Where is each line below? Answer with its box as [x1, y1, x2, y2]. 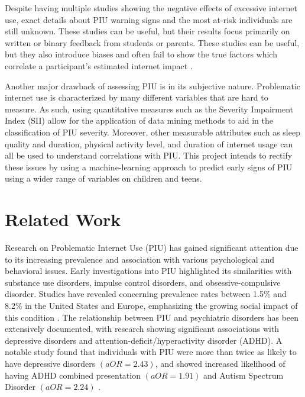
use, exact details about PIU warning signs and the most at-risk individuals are [5, 13, 293, 25]
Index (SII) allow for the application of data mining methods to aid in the [5, 114, 273, 127]
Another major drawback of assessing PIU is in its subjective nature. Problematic [5, 79, 301, 92]
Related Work [5, 207, 121, 231]
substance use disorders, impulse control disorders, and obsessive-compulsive [5, 276, 281, 288]
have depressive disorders [5, 357, 96, 369]
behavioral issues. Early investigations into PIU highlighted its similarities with [5, 264, 292, 277]
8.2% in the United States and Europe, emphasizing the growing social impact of [5, 299, 298, 311]
